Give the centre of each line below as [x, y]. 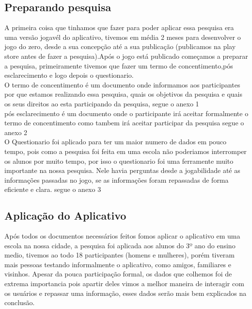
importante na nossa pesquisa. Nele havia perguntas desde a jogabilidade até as [122, 170]
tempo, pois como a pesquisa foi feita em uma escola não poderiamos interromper [126, 151]
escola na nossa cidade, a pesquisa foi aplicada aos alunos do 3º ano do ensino [120, 245]
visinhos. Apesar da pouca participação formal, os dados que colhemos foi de [118, 274]
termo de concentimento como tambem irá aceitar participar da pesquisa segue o [124, 123]
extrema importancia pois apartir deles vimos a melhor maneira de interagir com [124, 283]
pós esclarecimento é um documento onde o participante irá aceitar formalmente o [126, 113]
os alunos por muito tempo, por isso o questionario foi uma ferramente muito [119, 161]
